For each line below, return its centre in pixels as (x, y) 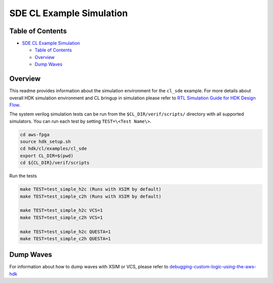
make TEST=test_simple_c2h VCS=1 (61, 217)
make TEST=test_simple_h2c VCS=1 (61, 210)
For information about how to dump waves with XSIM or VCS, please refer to (89, 267)
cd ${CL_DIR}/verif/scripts (55, 163)
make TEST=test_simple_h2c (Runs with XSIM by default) (91, 189)
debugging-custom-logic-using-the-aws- (213, 267)
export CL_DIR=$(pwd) (47, 156)
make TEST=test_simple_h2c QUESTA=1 (65, 232)
